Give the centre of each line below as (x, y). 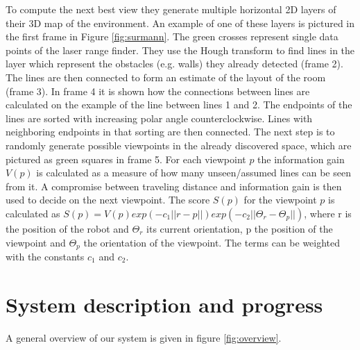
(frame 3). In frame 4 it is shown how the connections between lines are (158, 91)
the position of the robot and (67, 228)
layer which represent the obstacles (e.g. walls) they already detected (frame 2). (174, 64)
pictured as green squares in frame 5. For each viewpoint (126, 159)
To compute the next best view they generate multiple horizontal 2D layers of (171, 9)
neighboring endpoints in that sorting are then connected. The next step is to (170, 132)
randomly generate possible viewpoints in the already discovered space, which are (179, 145)
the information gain (301, 159)
